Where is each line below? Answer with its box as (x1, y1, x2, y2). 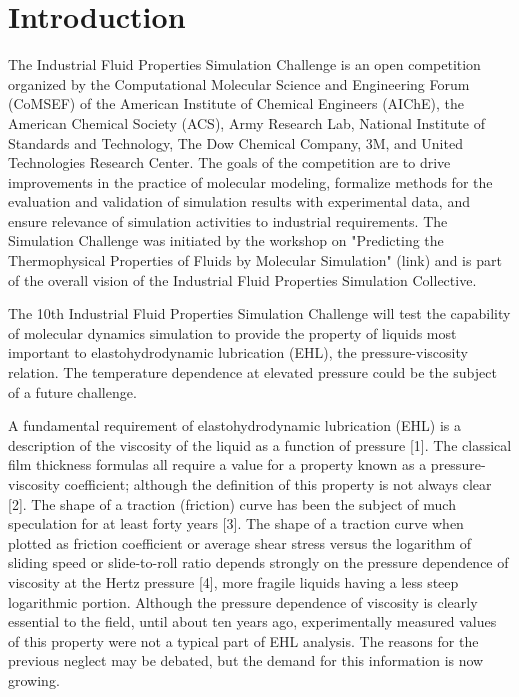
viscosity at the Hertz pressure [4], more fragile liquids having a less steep (8, 571, 459, 592)
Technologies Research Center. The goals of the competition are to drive (8, 152, 451, 173)
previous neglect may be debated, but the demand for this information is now (8, 650, 484, 671)
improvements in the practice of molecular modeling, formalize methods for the (8, 171, 493, 192)
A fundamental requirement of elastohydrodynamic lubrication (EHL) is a (8, 415, 462, 436)
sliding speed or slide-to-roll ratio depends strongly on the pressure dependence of (8, 552, 509, 573)
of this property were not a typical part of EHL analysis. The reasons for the (8, 630, 479, 651)
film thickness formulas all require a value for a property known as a (8, 454, 427, 475)
